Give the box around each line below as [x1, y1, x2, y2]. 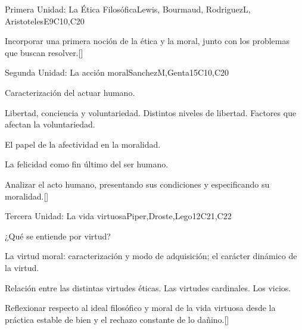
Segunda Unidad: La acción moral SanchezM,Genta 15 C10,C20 [5, 66, 229, 79]
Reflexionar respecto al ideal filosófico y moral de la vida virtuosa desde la [5, 301, 276, 314]
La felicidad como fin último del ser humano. [5, 158, 169, 170]
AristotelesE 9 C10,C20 [5, 14, 85, 27]
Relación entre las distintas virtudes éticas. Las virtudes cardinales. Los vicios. [5, 281, 291, 294]
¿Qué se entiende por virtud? [5, 229, 111, 242]
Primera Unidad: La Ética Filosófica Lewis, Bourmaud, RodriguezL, [5, 3, 251, 15]
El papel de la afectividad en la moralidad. [5, 138, 161, 150]
